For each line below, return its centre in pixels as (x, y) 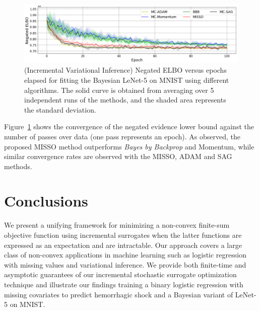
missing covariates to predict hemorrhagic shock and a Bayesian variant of (119, 294)
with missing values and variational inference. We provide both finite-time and (125, 264)
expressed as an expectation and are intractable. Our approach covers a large (123, 245)
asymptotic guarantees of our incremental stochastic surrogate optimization (120, 274)
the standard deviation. (60, 109)
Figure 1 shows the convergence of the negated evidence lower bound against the (129, 126)
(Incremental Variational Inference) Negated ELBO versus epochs (125, 70)
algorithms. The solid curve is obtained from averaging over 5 (119, 90)
